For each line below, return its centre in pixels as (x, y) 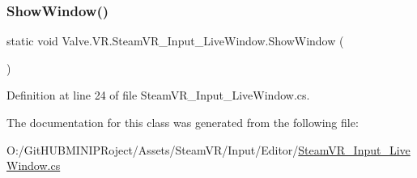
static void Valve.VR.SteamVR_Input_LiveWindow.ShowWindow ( (175, 41)
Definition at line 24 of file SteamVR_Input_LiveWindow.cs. (158, 95)
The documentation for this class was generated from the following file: (183, 122)
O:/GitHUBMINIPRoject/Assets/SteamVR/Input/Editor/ (153, 149)
